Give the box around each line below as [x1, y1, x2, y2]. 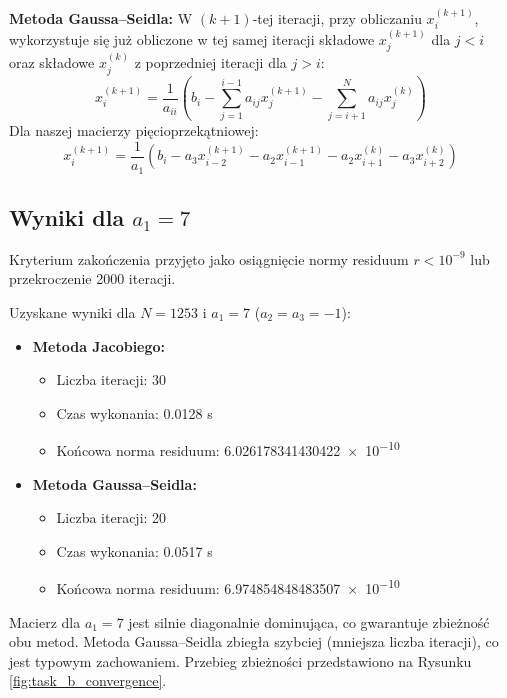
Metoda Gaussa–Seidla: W [9, 7, 193, 28]
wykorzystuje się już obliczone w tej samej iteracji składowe [9, 29, 375, 50]
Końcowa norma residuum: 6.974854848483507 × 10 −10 [56, 575, 400, 598]
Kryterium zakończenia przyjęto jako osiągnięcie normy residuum [9, 248, 409, 269]
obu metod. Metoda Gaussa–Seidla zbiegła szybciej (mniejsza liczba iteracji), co [9, 631, 499, 652]
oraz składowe [9, 52, 95, 73]
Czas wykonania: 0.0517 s [56, 540, 213, 561]
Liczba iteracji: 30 [56, 369, 167, 390]
